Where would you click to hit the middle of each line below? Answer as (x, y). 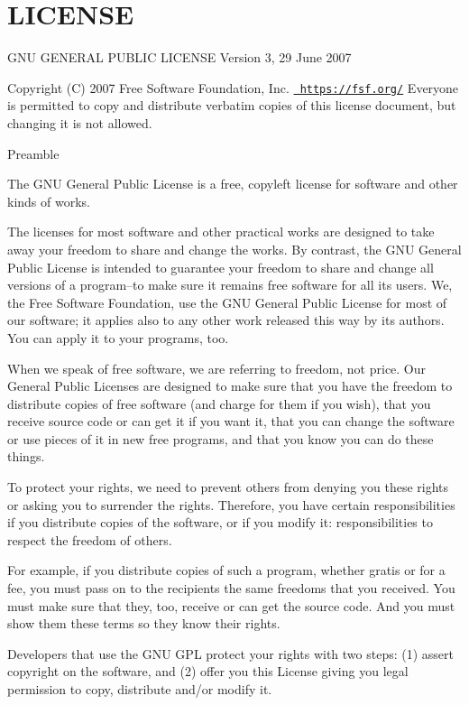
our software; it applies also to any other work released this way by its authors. (226, 320)
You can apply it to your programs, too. (118, 337)
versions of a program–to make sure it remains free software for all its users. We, (230, 285)
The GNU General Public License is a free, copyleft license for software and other (233, 184)
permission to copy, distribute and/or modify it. (140, 689)
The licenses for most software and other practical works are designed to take (221, 232)
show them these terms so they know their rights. (144, 623)
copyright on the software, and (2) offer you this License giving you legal (208, 671)
